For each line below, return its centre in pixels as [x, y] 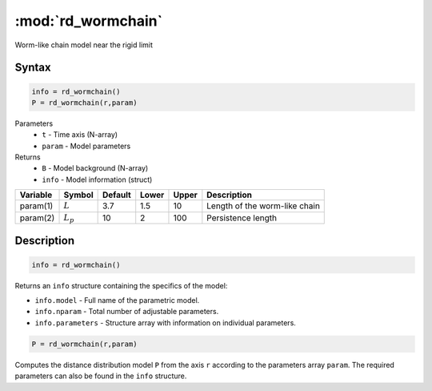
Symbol [78, 195]
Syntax [33, 68]
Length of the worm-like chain [263, 206]
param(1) [36, 206]
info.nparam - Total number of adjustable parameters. [127, 312]
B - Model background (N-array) [95, 168]
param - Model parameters [86, 146]
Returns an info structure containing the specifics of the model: [121, 285]
